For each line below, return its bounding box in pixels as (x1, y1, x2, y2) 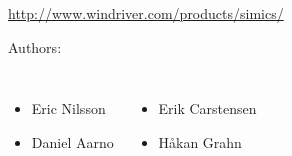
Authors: (8, 36, 62, 57)
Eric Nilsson (31, 98, 106, 119)
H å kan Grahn (158, 131, 242, 152)
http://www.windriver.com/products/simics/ (8, 3, 284, 23)
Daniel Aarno (31, 131, 114, 152)
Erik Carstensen (158, 98, 257, 119)
